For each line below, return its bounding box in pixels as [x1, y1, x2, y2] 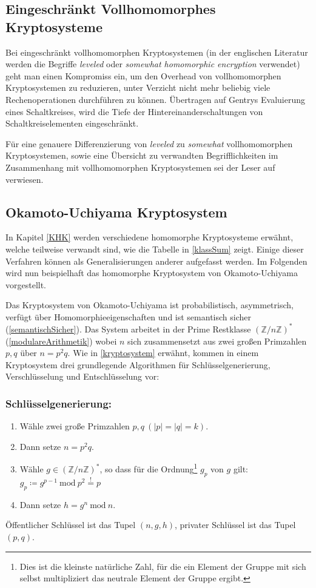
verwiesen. [5, 173, 44, 185]
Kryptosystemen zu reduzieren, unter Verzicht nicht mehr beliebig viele [5, 81, 271, 94]
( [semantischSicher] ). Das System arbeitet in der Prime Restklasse [5, 322, 251, 335]
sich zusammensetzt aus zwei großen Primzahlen [127, 334, 307, 347]
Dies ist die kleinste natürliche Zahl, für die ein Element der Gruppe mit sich [19, 560, 306, 572]
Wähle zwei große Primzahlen [19, 420, 130, 432]
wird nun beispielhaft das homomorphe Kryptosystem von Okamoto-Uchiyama [5, 266, 298, 279]
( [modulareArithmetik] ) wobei [5, 334, 117, 347]
